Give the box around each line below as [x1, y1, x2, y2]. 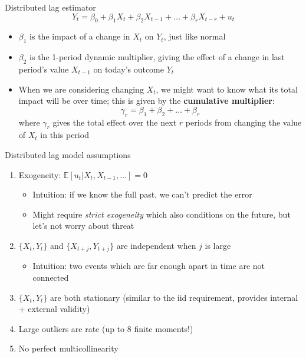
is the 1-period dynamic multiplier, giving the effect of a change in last [29, 51, 285, 63]
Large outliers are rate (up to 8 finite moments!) [18, 322, 193, 334]
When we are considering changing [18, 83, 144, 95]
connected [32, 271, 69, 283]
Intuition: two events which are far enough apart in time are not [32, 260, 265, 272]
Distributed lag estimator [5, 1, 96, 13]
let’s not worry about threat [32, 219, 134, 232]
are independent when [116, 239, 196, 251]
